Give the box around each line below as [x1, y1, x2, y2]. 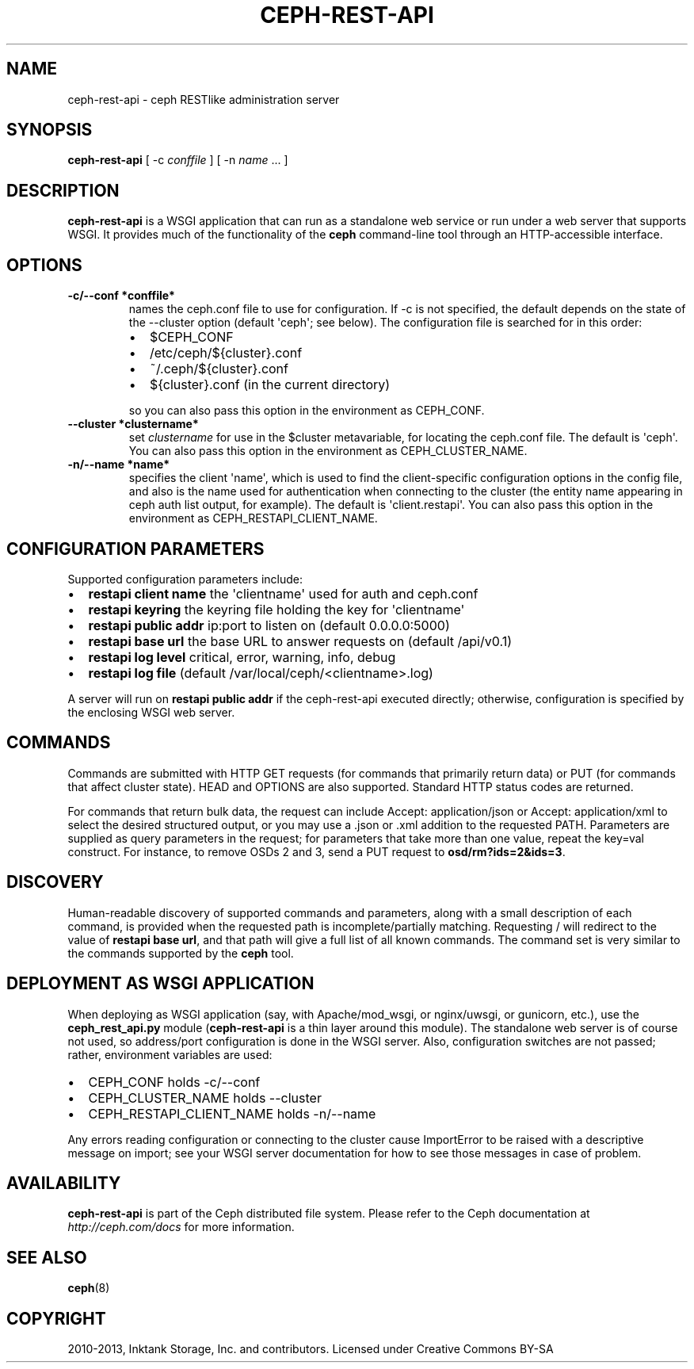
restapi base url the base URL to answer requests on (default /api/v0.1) [88, 633, 512, 649]
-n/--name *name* [67, 457, 170, 472]
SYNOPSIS [6, 120, 93, 140]
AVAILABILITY [6, 1172, 121, 1193]
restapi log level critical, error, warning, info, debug [88, 648, 396, 665]
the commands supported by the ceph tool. [67, 946, 294, 960]
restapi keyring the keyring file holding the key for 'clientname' [88, 601, 465, 618]
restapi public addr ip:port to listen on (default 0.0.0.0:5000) [88, 617, 450, 633]
